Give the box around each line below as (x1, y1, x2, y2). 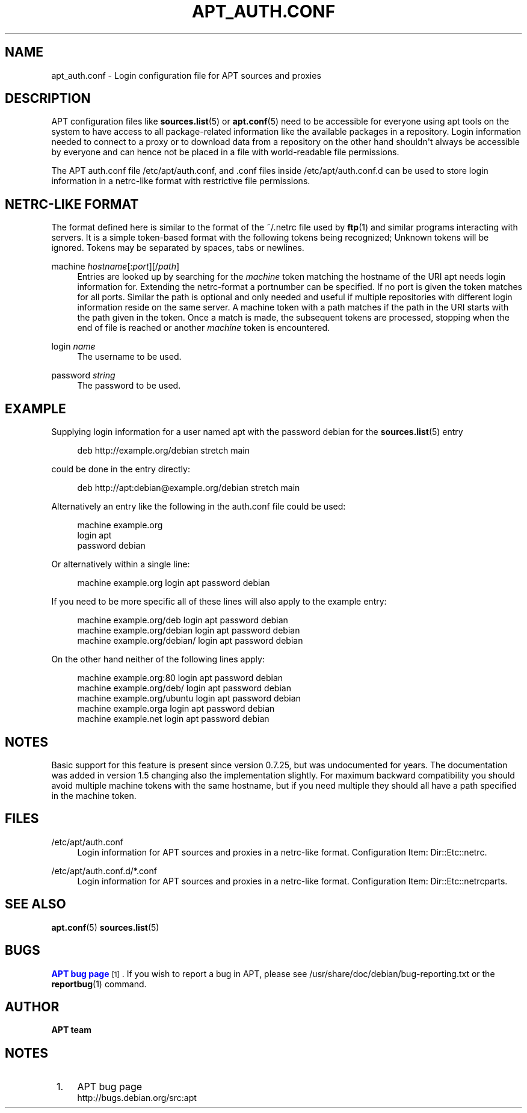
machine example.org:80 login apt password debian (77, 673, 283, 683)
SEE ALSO (5, 896, 66, 912)
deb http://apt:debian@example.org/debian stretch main (77, 483, 300, 493)
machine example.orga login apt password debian (77, 703, 275, 714)
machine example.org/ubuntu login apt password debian (77, 693, 301, 704)
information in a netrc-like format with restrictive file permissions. (51, 176, 310, 187)
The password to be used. (77, 380, 181, 391)
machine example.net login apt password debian (77, 714, 270, 724)
